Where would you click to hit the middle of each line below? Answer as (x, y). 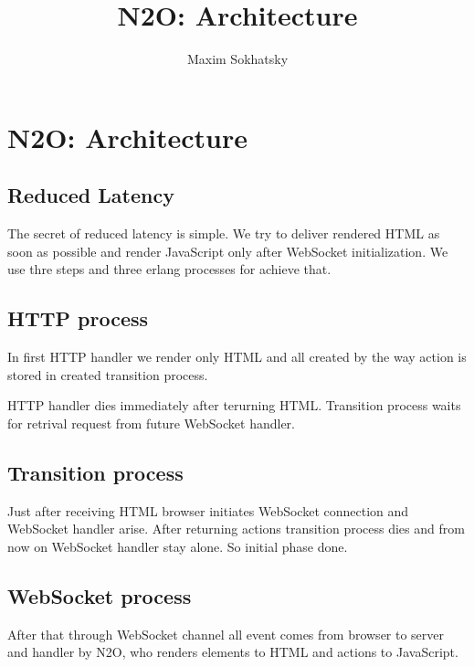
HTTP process (78, 318)
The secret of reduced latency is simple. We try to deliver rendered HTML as (224, 233)
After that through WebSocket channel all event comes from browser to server (226, 634)
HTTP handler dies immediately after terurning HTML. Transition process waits (234, 405)
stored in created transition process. (108, 374)
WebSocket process (100, 595)
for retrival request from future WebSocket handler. (151, 423)
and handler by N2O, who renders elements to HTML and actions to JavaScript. (233, 652)
